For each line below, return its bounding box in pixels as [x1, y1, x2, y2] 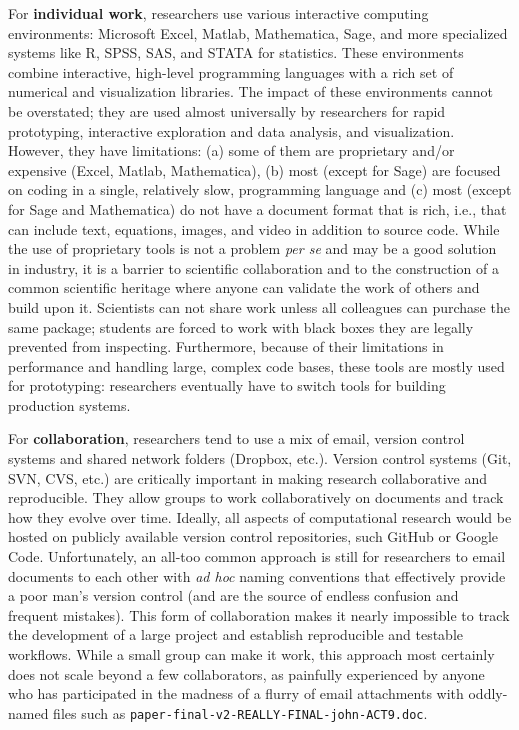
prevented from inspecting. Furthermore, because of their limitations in [8, 336, 444, 357]
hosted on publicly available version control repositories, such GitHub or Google [8, 526, 499, 547]
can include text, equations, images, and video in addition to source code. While [8, 218, 500, 239]
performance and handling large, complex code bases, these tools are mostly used [8, 355, 505, 376]
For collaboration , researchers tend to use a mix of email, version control [8, 428, 465, 449]
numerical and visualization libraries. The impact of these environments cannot [8, 81, 494, 102]
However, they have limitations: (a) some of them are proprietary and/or [8, 140, 455, 161]
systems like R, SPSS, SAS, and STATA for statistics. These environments [8, 42, 464, 63]
